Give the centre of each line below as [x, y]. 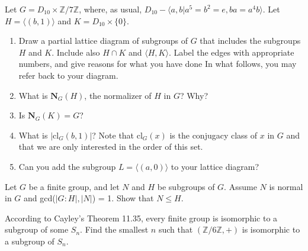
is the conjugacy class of [214, 135]
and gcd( [40, 198]
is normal [286, 186]
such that [176, 229]
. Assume [240, 186]
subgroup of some [37, 229]
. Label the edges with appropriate [231, 52]
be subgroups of [186, 186]
